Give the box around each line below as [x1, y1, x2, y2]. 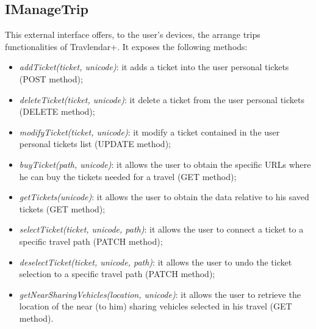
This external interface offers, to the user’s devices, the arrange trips [5, 28, 260, 41]
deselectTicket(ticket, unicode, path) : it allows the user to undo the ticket [19, 255, 292, 268]
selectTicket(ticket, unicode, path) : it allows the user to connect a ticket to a [19, 223, 304, 236]
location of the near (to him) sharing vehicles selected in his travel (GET [19, 300, 292, 313]
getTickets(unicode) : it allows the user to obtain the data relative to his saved [19, 190, 309, 203]
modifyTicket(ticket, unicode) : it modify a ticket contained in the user [19, 125, 280, 138]
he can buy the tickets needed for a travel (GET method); [19, 170, 237, 183]
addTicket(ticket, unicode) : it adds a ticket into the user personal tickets [19, 60, 289, 73]
